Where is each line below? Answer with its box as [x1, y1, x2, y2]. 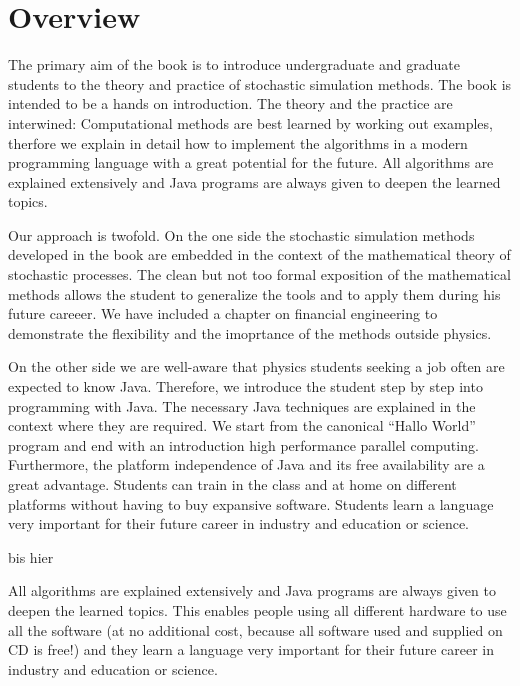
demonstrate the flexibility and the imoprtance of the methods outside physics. [8, 322, 492, 343]
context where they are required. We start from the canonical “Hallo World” [8, 415, 476, 436]
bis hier [8, 546, 54, 567]
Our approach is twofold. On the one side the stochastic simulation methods [8, 224, 475, 245]
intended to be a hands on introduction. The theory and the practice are [8, 93, 453, 114]
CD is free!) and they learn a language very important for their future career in [8, 639, 494, 660]
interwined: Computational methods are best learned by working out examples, [8, 112, 493, 133]
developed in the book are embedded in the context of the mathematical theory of [8, 244, 511, 265]
